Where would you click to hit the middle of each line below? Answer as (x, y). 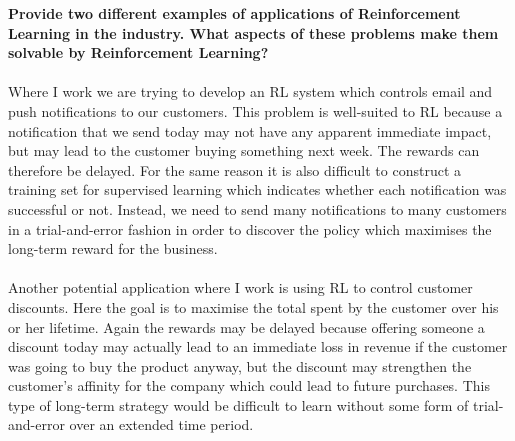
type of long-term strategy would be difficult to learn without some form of (238, 404)
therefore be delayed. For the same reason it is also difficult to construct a (235, 169)
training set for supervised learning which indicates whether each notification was (257, 189)
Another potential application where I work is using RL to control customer (240, 287)
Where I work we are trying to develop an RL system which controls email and (250, 91)
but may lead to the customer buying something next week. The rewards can (244, 150)
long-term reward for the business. (113, 248)
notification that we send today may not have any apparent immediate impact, (250, 130)
